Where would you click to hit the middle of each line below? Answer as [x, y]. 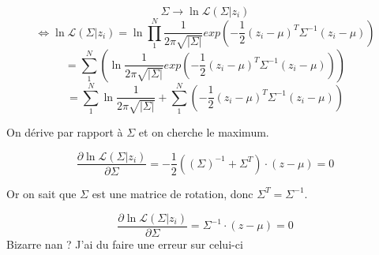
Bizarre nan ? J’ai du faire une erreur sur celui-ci [125, 244]
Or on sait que [41, 193]
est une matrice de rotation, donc [173, 193]
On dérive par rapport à [65, 131]
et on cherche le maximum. [204, 131]
